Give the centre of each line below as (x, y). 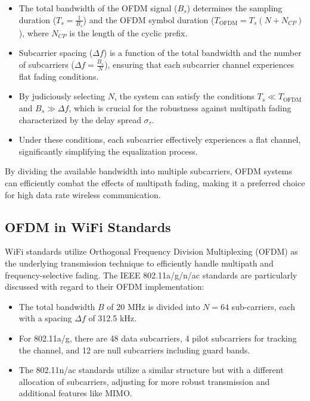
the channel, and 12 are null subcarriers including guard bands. (134, 350)
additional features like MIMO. (75, 393)
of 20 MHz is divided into (154, 306)
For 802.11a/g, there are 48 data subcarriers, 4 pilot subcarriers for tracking (158, 338)
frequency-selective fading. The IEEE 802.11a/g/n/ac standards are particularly (151, 275)
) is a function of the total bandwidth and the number (202, 53)
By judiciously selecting (62, 96)
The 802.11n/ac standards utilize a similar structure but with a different (151, 370)
